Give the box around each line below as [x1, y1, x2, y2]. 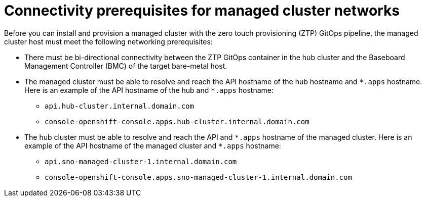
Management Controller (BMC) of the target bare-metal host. [24, 61, 227, 70]
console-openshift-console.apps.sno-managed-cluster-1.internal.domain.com [45, 173, 352, 181]
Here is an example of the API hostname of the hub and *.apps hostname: [24, 85, 274, 94]
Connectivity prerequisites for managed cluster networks [4, 2, 400, 19]
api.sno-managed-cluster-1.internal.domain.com [45, 157, 237, 166]
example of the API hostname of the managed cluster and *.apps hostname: [24, 141, 281, 150]
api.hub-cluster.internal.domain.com [45, 102, 195, 110]
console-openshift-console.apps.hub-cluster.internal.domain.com [45, 117, 309, 126]
